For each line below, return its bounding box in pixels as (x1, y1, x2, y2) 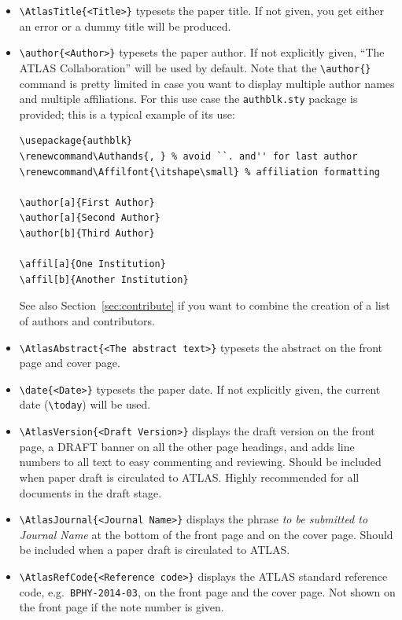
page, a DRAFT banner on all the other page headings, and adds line (19, 438, 355, 454)
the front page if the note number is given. (19, 599, 224, 615)
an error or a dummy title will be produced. (19, 17, 231, 34)
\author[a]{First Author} (19, 196, 155, 208)
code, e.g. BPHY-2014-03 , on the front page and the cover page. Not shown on (19, 583, 396, 600)
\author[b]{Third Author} (19, 227, 155, 239)
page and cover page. (19, 354, 120, 371)
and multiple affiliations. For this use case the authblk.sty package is (19, 90, 358, 107)
